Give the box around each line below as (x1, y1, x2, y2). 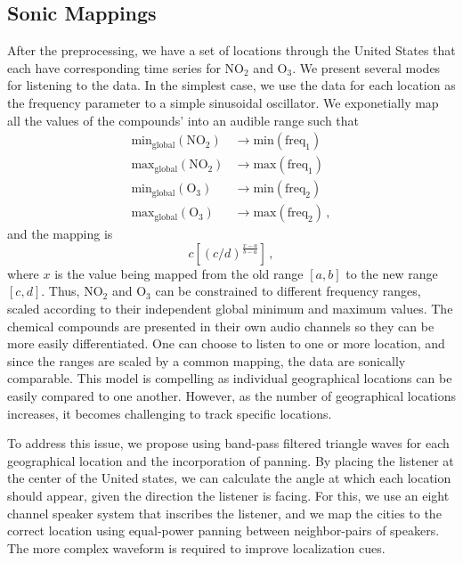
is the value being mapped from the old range (54, 264, 304, 282)
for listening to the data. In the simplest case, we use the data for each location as (7, 76, 456, 94)
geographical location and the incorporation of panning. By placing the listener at (7, 451, 454, 469)
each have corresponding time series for (7, 58, 221, 77)
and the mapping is (7, 224, 113, 243)
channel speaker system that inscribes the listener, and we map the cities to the (7, 503, 442, 522)
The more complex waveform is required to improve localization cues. (7, 538, 386, 557)
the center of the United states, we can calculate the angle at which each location (7, 469, 451, 487)
